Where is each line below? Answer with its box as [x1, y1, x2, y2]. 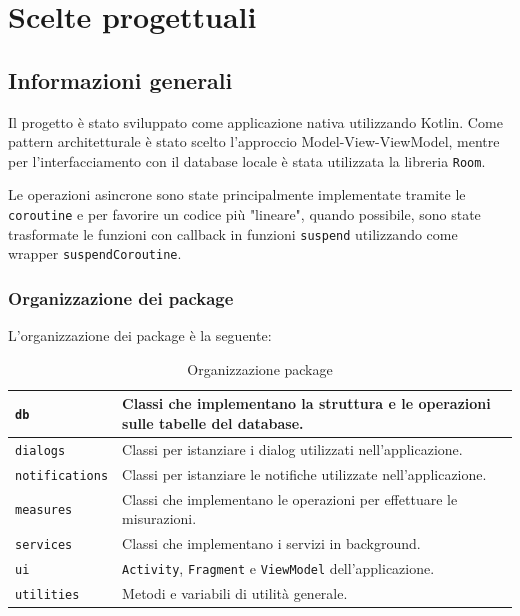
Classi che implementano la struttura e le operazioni [122, 393, 491, 414]
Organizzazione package [187, 358, 333, 379]
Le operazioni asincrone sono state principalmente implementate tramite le [8, 184, 466, 205]
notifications [15, 468, 109, 483]
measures [15, 503, 73, 518]
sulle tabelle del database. [122, 412, 304, 433]
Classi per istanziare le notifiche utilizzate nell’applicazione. [122, 463, 487, 484]
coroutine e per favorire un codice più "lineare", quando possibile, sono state [8, 204, 481, 225]
